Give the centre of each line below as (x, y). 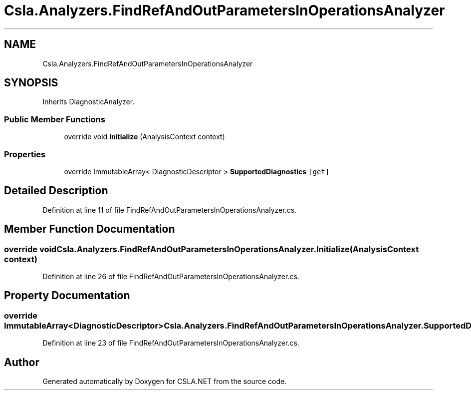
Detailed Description (56, 191)
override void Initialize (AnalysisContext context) (144, 137)
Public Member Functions (55, 119)
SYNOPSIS (31, 83)
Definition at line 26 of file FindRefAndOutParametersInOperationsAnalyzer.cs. (171, 276)
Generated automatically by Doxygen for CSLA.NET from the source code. (165, 382)
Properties (25, 154)
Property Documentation (67, 296)
